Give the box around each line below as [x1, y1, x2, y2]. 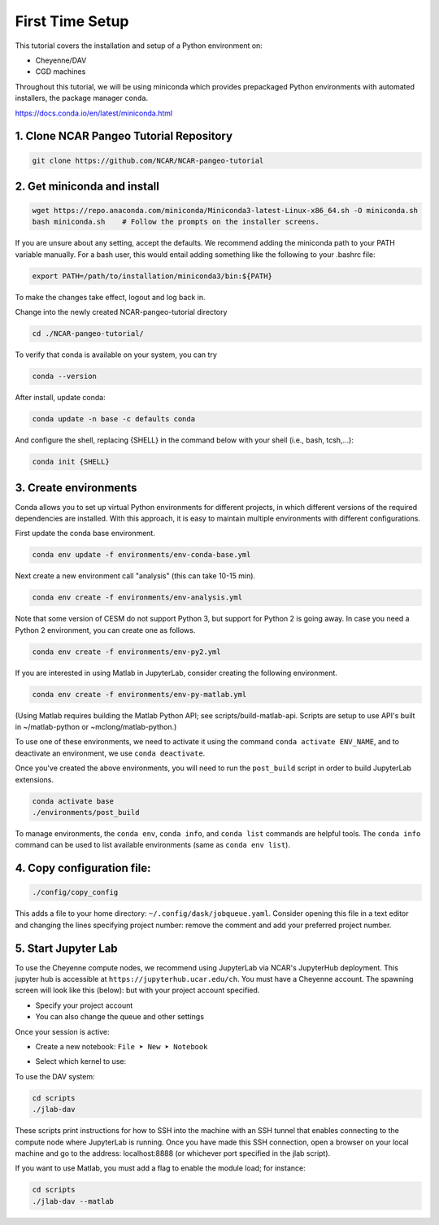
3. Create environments [15, 481, 137, 495]
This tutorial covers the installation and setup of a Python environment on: [15, 41, 263, 50]
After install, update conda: [15, 393, 106, 403]
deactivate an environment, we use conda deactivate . [15, 748, 206, 758]
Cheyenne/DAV [35, 55, 87, 65]
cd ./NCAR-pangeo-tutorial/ [32, 329, 144, 338]
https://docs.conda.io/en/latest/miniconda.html [15, 108, 173, 118]
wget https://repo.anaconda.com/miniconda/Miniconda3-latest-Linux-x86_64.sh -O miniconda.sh [32, 206, 419, 216]
